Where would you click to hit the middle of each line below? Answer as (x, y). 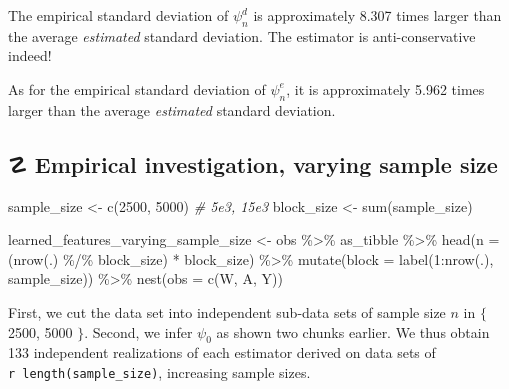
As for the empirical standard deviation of (137, 88)
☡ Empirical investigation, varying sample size (253, 163)
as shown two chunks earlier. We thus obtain (353, 331)
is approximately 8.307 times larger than (377, 15)
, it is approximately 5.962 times (385, 88)
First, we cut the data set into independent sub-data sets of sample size (227, 311)
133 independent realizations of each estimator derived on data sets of (222, 352)
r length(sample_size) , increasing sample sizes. (159, 371)
